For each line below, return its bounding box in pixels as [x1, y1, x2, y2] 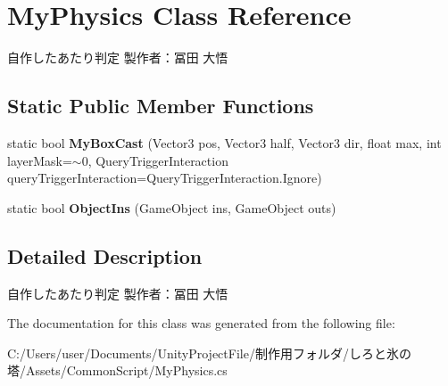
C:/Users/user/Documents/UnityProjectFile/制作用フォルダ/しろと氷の [7, 343, 411, 362]
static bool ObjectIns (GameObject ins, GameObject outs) [7, 198, 336, 217]
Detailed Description [7, 242, 203, 269]
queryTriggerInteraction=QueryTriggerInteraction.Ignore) [7, 168, 322, 187]
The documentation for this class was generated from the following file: [7, 314, 395, 333]
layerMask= [7, 151, 72, 169]
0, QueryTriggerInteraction [81, 151, 228, 169]
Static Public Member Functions [7, 92, 314, 119]
